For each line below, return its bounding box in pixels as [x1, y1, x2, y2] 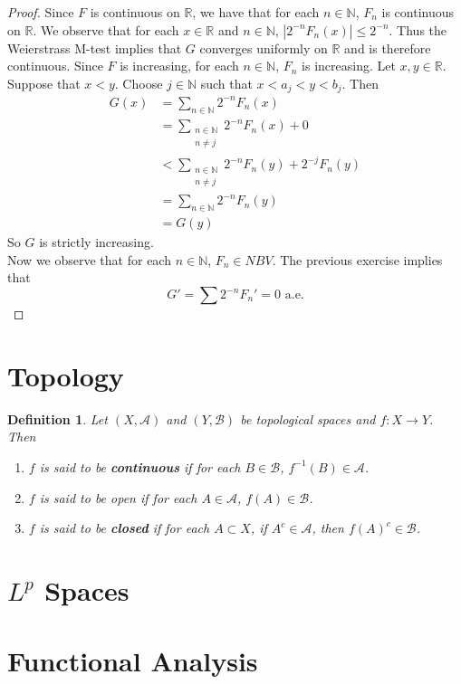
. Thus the [389, 20, 447, 39]
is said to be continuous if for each [39, 457, 241, 476]
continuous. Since [7, 56, 103, 75]
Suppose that [7, 73, 81, 92]
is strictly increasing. [39, 233, 154, 252]
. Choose [114, 73, 163, 92]
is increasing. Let [302, 56, 396, 75]
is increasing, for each [120, 56, 239, 75]
